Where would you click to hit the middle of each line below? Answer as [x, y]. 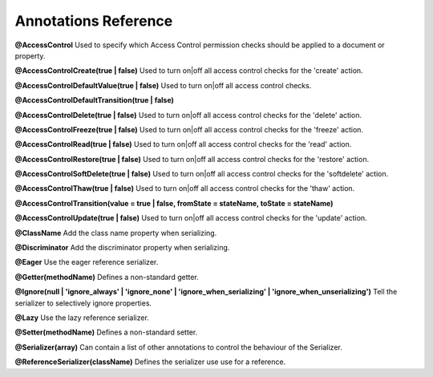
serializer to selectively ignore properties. [83, 303]
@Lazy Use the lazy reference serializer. [82, 318]
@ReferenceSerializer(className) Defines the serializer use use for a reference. [150, 362]
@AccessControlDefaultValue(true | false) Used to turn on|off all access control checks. [163, 85]
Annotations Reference [94, 21]
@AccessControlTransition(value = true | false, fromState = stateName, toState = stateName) [174, 203]
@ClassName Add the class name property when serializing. [116, 233]
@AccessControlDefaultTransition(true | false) [94, 100]
